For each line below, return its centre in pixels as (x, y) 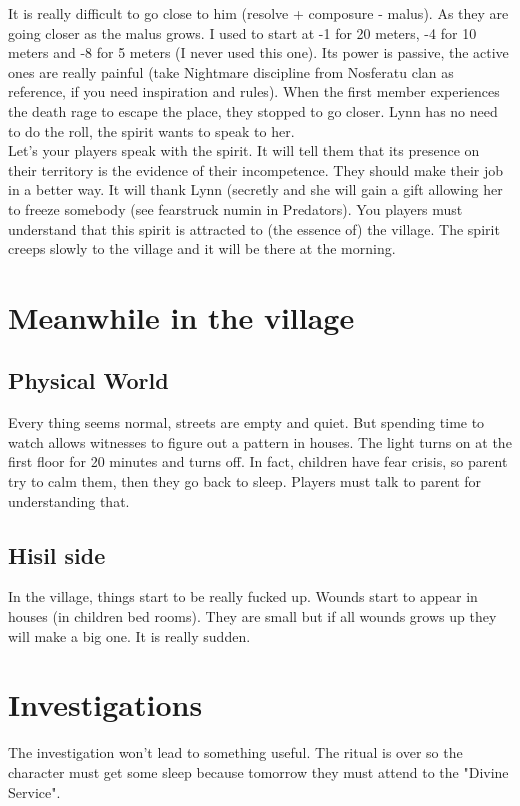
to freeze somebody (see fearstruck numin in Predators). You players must (235, 208)
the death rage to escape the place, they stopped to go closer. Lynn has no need (253, 110)
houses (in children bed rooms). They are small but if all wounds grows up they (252, 616)
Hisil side (57, 554)
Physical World (88, 380)
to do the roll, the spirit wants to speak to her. (151, 130)
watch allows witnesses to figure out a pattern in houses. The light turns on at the (260, 441)
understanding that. (69, 500)
